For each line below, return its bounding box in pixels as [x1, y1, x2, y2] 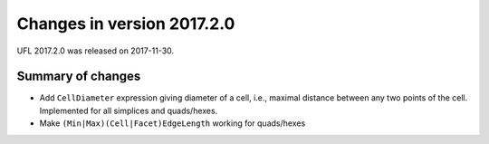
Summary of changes [16, 69, 141, 84]
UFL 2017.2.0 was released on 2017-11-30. [16, 45, 175, 56]
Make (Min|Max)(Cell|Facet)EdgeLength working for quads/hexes [39, 118, 306, 129]
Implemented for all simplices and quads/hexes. [39, 105, 218, 116]
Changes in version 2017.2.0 [16, 14, 235, 34]
